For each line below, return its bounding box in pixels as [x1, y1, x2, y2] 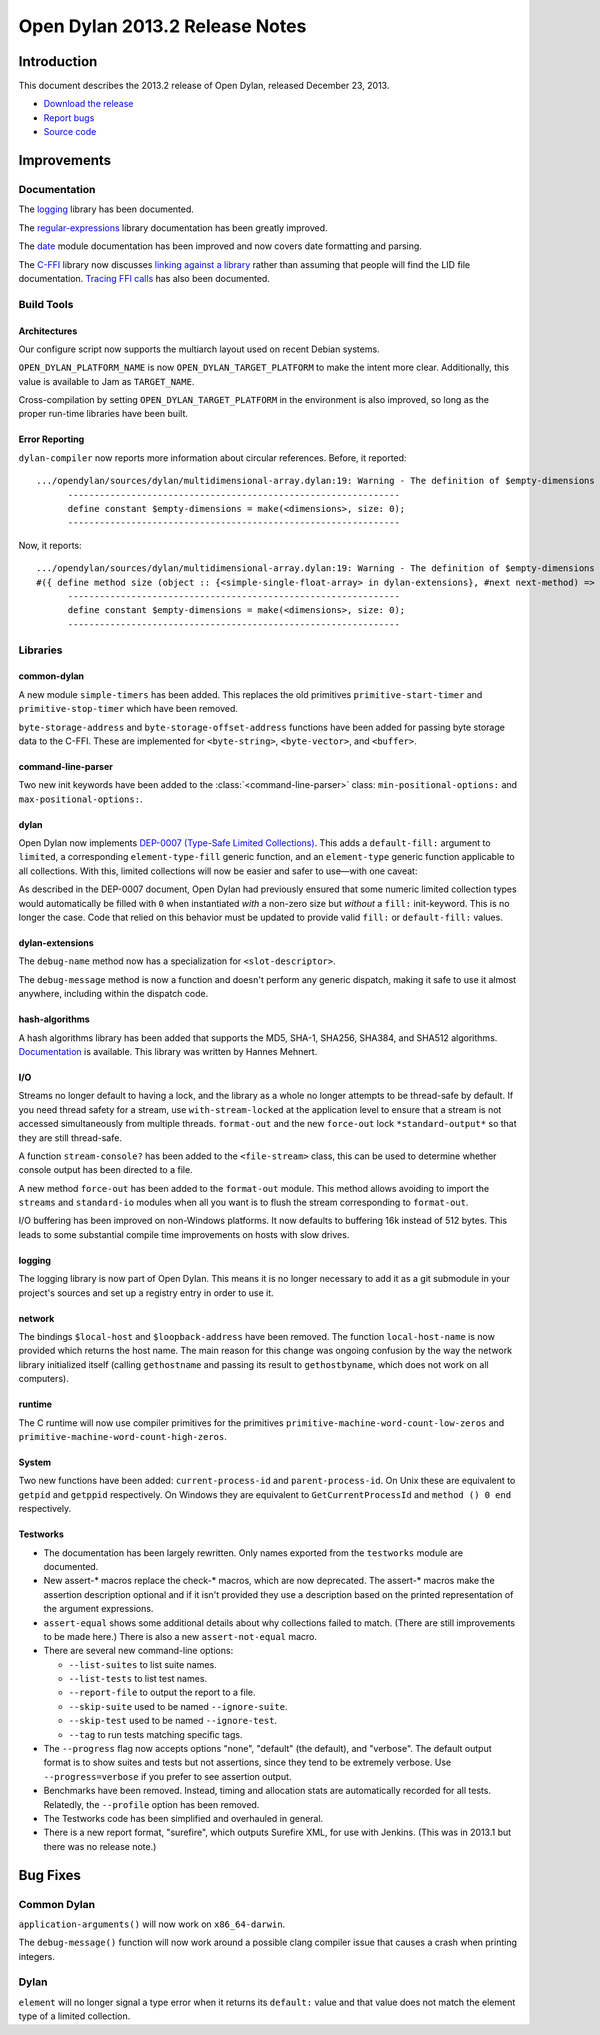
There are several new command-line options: [43, 1645, 234, 1657]
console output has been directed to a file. [18, 1164, 194, 1176]
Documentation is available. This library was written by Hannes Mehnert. [18, 1045, 318, 1057]
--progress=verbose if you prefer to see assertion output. [43, 1770, 292, 1782]
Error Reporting [18, 433, 85, 445]
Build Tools [18, 297, 74, 311]
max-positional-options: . [18, 793, 143, 805]
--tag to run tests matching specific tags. [68, 1728, 243, 1740]
